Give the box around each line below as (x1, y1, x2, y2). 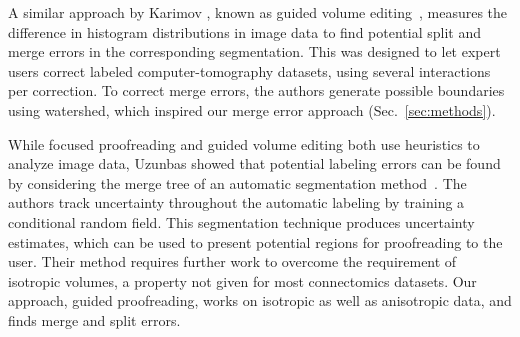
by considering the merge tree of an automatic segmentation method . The (8, 172, 467, 193)
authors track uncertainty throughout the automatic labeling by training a (8, 192, 465, 213)
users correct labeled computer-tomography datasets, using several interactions (8, 60, 491, 81)
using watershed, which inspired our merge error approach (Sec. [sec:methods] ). (8, 99, 496, 120)
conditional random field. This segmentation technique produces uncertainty (8, 211, 475, 232)
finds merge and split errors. (8, 309, 181, 330)
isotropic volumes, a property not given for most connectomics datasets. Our (8, 270, 477, 291)
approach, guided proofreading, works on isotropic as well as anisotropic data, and (8, 290, 512, 311)
